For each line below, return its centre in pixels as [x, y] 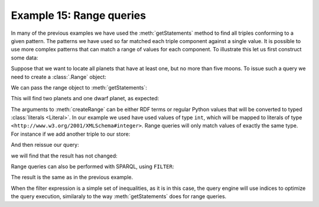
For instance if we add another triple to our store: [71, 134]
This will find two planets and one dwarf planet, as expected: [85, 98]
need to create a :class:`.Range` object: [58, 77]
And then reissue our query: [45, 145]
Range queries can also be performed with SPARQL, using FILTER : [92, 167]
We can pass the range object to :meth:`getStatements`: [79, 87]
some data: [25, 57]
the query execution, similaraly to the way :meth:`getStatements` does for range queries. [119, 196]
